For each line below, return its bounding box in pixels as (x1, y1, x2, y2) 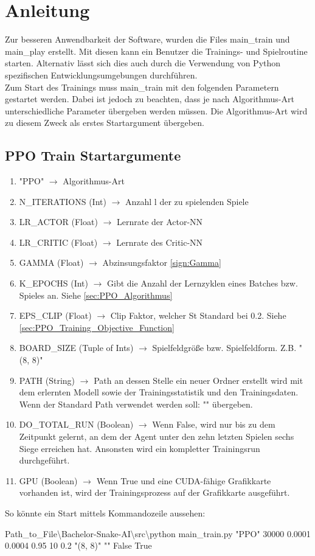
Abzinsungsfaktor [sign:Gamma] (102, 256, 221, 269)
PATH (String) (19, 374, 75, 386)
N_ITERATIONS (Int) (19, 195, 106, 207)
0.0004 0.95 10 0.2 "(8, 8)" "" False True (5, 539, 152, 552)
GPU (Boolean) (19, 474, 78, 487)
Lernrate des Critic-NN (116, 235, 203, 248)
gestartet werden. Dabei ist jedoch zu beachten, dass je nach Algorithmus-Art (5, 92, 294, 105)
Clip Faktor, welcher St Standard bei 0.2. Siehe (110, 309, 286, 322)
